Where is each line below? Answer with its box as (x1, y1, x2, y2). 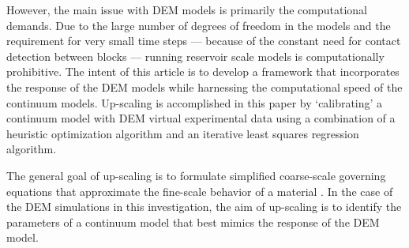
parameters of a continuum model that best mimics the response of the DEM (6, 213, 380, 230)
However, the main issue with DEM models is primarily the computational (6, 2, 367, 17)
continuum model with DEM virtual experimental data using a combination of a (6, 110, 396, 126)
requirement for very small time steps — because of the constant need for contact (6, 32, 401, 49)
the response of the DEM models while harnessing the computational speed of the (6, 78, 403, 95)
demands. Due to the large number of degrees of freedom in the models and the (6, 17, 391, 33)
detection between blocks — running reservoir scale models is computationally (6, 47, 385, 64)
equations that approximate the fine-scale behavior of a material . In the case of (6, 182, 393, 199)
